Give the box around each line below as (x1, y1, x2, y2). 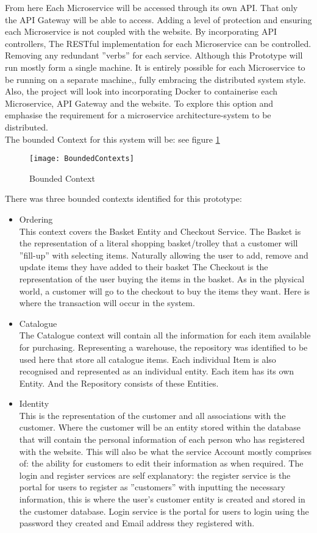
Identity (19, 397, 49, 410)
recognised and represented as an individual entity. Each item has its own (19, 365, 294, 377)
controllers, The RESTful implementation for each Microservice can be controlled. (5, 37, 312, 49)
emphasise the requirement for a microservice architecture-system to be (5, 109, 271, 121)
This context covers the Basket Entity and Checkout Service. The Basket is (19, 224, 301, 237)
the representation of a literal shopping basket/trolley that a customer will (19, 237, 298, 249)
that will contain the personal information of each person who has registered (19, 433, 305, 446)
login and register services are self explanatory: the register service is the (19, 468, 291, 481)
